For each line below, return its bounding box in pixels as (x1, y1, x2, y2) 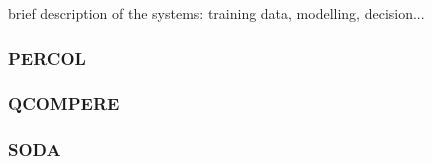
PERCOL (8, 45, 86, 70)
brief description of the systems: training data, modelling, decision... (8, 3, 425, 23)
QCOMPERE (8, 91, 120, 116)
